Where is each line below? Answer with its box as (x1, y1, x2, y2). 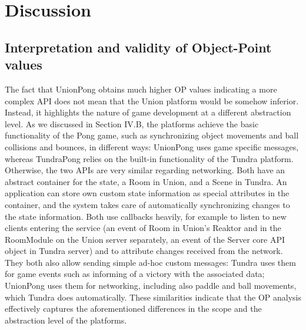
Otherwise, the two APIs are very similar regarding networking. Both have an (5, 164, 285, 176)
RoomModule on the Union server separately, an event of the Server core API (5, 233, 285, 245)
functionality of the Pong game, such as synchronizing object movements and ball (5, 129, 299, 141)
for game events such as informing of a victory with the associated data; (5, 268, 265, 280)
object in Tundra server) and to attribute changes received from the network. (5, 245, 283, 257)
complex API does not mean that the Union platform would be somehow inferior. (5, 94, 299, 107)
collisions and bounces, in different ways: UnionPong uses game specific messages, (5, 140, 299, 153)
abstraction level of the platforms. (5, 313, 127, 326)
